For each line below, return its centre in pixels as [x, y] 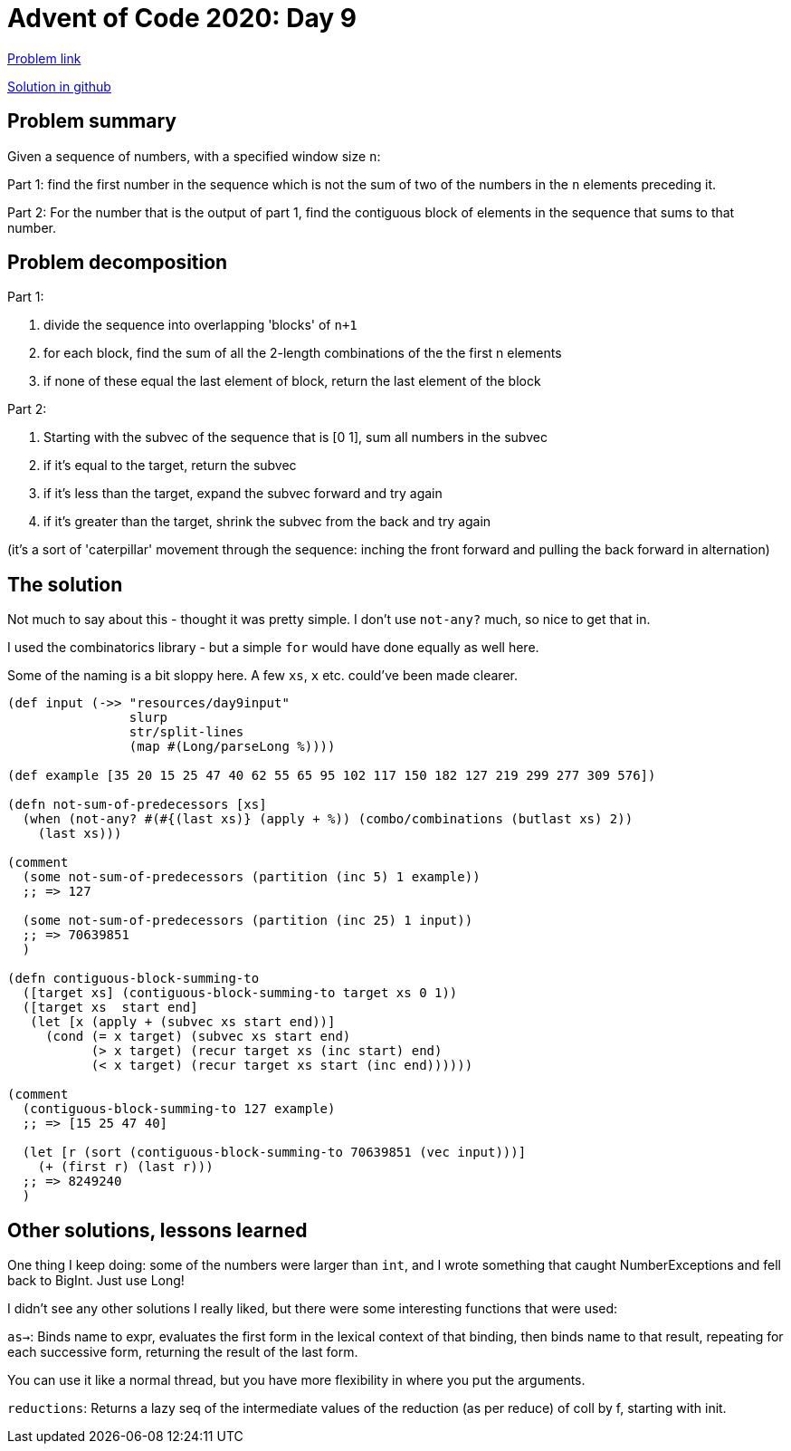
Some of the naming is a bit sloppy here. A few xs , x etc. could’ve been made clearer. [262, 676]
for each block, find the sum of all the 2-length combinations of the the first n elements [303, 353]
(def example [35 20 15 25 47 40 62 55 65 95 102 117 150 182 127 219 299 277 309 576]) [332, 776]
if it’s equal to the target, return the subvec [170, 466]
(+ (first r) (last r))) [125, 1167]
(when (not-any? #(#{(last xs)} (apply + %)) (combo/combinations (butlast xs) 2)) [328, 819]
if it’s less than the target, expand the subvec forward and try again [243, 494]
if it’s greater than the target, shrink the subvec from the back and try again [267, 522]
